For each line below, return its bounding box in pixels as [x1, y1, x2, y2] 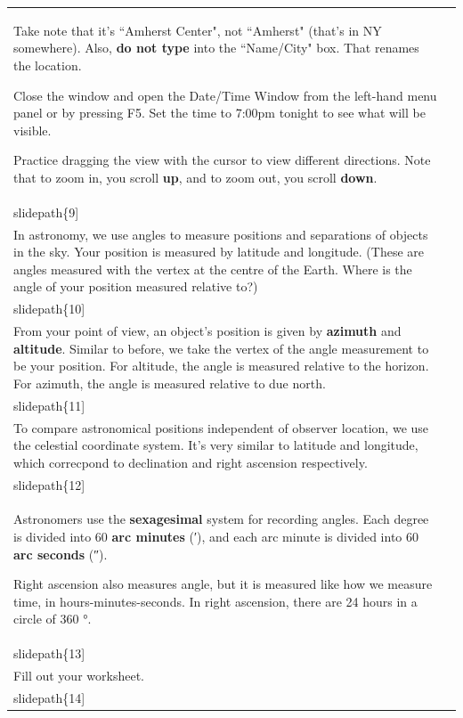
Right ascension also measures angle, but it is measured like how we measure [13, 575, 433, 593]
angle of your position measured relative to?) [13, 277, 258, 296]
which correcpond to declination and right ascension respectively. [13, 453, 368, 471]
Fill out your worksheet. [13, 666, 144, 685]
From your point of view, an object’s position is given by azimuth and [13, 322, 402, 340]
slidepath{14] [13, 688, 85, 706]
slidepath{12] [13, 475, 85, 494]
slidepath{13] [13, 644, 85, 663]
